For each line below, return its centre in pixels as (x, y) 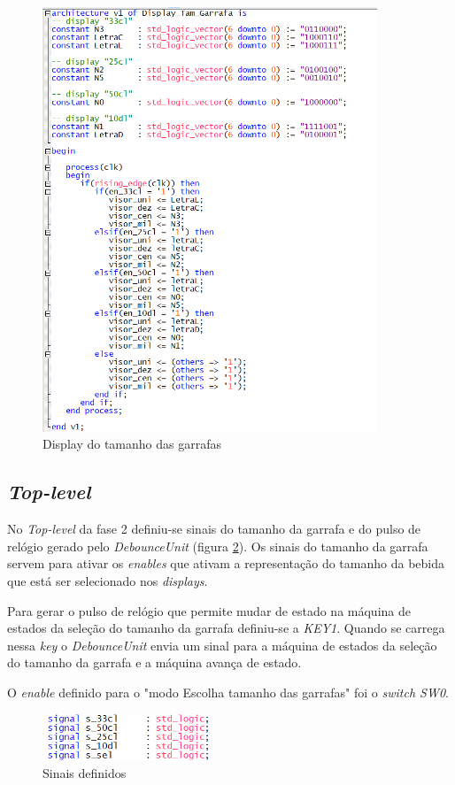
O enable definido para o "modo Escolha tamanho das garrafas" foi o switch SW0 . (228, 692)
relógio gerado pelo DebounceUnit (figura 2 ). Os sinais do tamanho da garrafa (218, 546)
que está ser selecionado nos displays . (108, 581)
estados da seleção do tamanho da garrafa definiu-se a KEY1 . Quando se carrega (226, 628)
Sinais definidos (85, 772)
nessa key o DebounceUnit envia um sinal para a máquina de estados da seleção (222, 645)
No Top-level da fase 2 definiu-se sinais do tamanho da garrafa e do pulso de (214, 529)
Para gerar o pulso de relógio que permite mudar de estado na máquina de (209, 610)
